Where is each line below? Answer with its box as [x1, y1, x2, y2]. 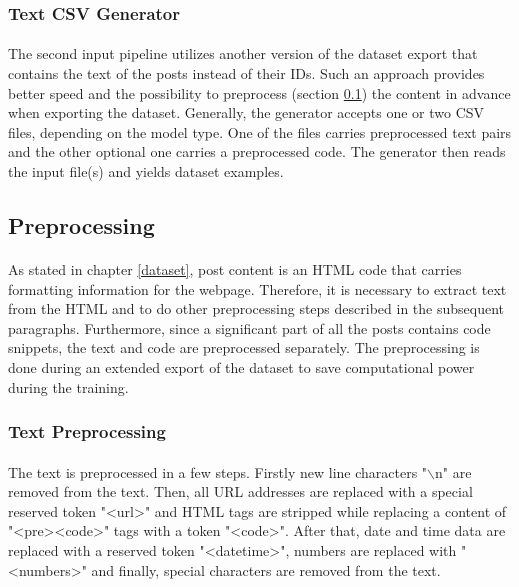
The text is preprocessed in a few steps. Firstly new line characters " [8, 461, 428, 482]
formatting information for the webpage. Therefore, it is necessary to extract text [8, 278, 507, 299]
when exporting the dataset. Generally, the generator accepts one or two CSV [8, 102, 485, 123]
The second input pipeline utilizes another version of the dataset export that [8, 43, 478, 64]
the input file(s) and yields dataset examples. [8, 161, 284, 181]
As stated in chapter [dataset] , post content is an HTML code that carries [8, 258, 462, 279]
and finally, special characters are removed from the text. [91, 559, 441, 580]
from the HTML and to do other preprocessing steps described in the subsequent [8, 298, 504, 319]
